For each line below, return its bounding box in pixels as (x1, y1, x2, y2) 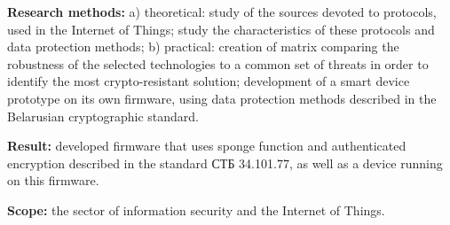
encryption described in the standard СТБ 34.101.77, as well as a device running (7, 153, 443, 172)
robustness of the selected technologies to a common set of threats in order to (7, 54, 429, 73)
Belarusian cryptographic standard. (7, 106, 199, 125)
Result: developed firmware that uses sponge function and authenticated (7, 136, 407, 155)
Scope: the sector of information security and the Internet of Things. (7, 200, 385, 219)
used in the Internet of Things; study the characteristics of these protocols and (7, 19, 435, 38)
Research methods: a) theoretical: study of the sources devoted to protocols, (7, 3, 437, 20)
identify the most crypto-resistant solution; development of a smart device (7, 72, 410, 90)
